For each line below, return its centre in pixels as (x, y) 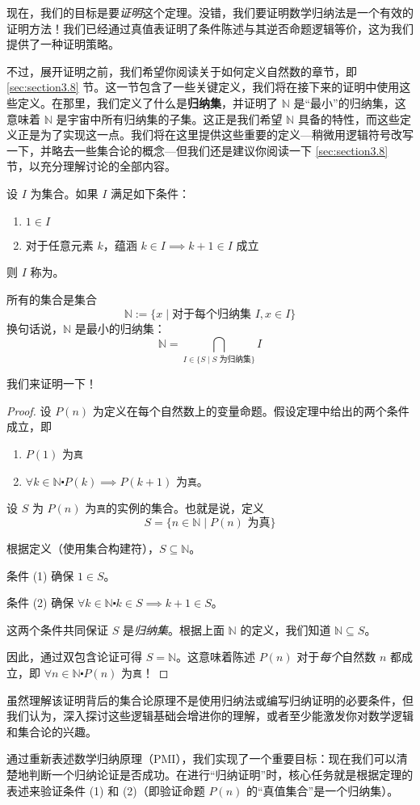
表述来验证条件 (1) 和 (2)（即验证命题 (106, 790)
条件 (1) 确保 (40, 575)
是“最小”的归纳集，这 (350, 102)
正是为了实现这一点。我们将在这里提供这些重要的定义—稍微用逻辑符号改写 (215, 135)
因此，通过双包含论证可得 (74, 657)
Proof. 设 (29, 410)
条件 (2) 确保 (40, 603)
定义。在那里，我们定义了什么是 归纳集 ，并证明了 (147, 102)
